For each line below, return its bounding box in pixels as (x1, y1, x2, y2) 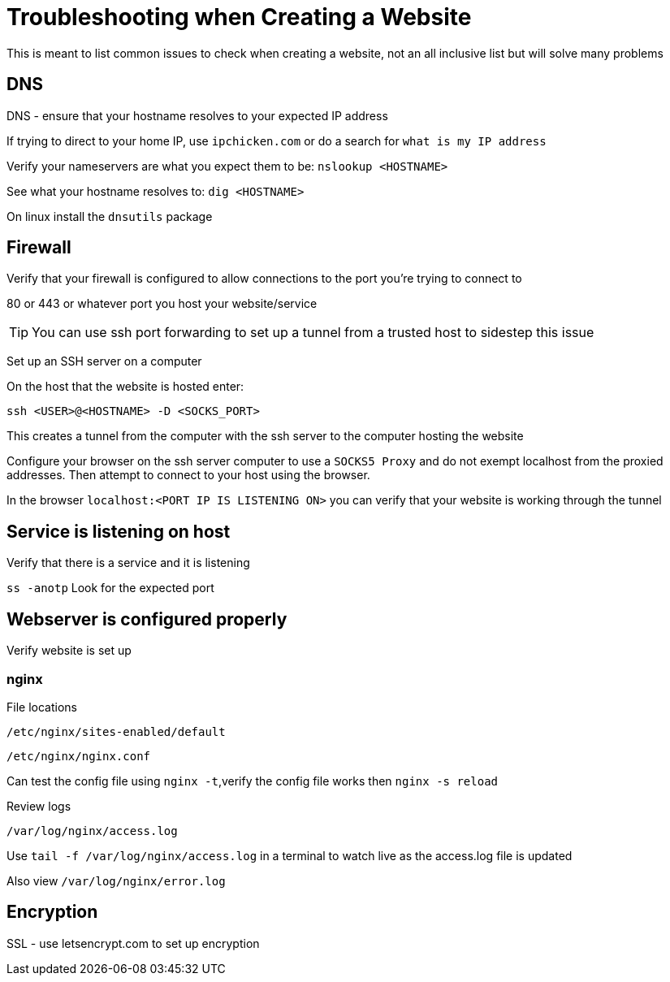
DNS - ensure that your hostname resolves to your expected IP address (6, 108, 388, 123)
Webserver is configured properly (6, 608, 287, 629)
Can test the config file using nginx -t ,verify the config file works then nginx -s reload (6, 773, 499, 788)
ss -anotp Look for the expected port (6, 581, 214, 595)
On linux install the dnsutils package (6, 209, 213, 223)
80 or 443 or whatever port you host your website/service (6, 296, 318, 311)
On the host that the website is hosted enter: (6, 379, 244, 394)
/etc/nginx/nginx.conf (6, 749, 151, 763)
